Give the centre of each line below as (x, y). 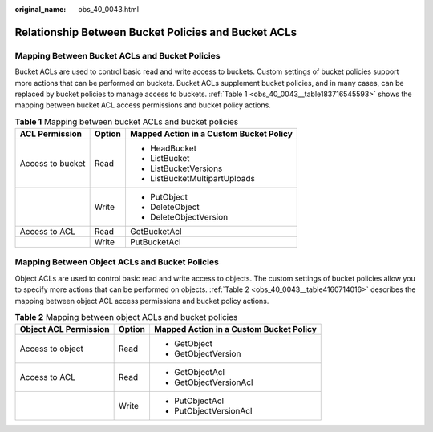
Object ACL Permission (65, 329)
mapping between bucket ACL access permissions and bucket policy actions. (143, 105)
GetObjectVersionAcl (213, 382)
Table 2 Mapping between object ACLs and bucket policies (126, 317)
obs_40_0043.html (109, 9)
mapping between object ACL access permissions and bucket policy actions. (142, 301)
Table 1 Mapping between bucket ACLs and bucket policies (127, 122)
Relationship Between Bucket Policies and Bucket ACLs (156, 32)
